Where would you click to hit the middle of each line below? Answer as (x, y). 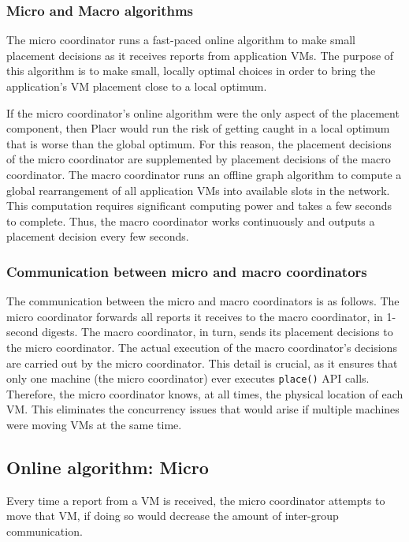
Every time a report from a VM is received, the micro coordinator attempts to (196, 500)
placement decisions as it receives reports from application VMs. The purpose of (200, 55)
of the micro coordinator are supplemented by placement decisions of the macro (199, 159)
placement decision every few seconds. (98, 236)
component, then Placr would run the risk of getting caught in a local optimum (198, 128)
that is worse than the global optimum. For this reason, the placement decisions (199, 143)
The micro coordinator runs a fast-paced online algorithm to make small (181, 40)
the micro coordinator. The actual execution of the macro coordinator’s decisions (202, 347)
